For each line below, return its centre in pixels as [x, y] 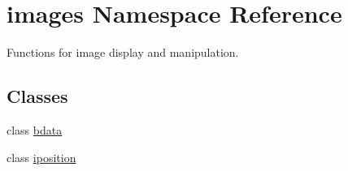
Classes [37, 96]
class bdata [35, 129]
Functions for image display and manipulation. [123, 52]
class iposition [41, 157]
